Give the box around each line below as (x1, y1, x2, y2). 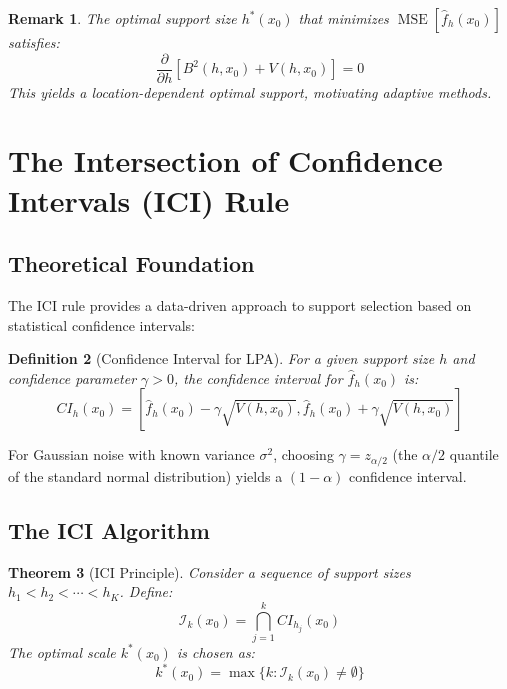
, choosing (273, 444, 334, 465)
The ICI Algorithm (8, 514, 210, 545)
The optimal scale (8, 641, 116, 662)
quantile (449, 444, 499, 465)
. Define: (119, 581, 173, 602)
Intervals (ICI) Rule (8, 179, 290, 220)
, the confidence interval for (174, 367, 343, 388)
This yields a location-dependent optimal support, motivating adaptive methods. (8, 81, 492, 102)
